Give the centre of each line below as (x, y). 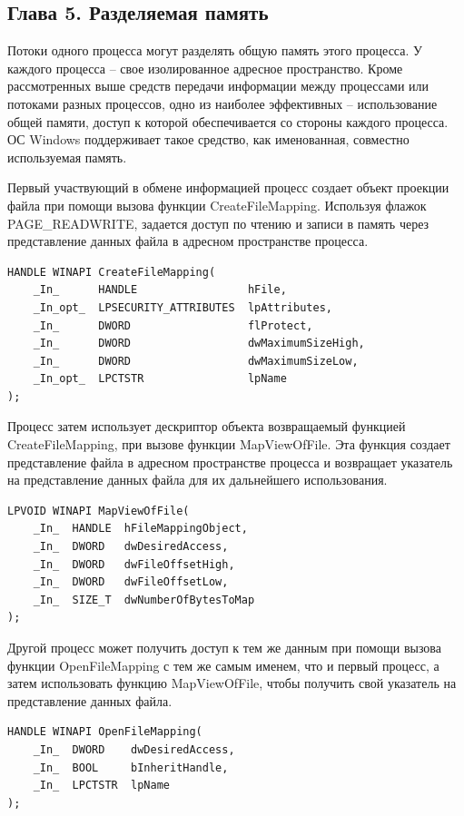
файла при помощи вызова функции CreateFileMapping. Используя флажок (217, 205)
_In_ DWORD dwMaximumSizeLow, (196, 361)
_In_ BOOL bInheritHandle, (131, 767)
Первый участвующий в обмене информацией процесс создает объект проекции (228, 187)
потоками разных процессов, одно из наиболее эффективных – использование (222, 103)
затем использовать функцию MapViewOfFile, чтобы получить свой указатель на (232, 683)
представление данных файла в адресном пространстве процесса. (188, 241)
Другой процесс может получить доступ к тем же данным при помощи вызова (225, 648)
